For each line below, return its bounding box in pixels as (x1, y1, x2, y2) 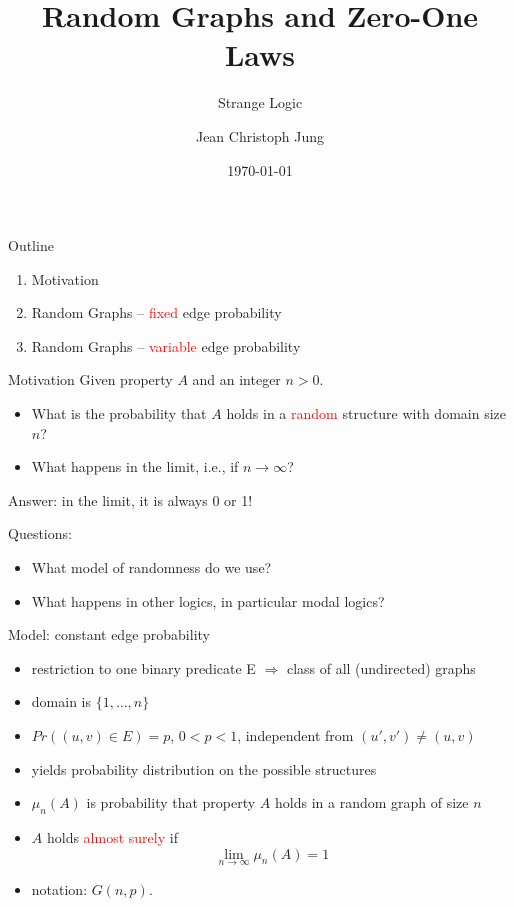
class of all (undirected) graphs (286, 657, 476, 678)
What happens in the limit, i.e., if (31, 456, 239, 477)
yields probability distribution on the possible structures (31, 758, 377, 779)
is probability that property (86, 792, 256, 813)
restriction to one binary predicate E (31, 657, 256, 678)
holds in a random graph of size (275, 792, 469, 813)
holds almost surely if (46, 826, 178, 847)
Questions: (8, 523, 72, 544)
